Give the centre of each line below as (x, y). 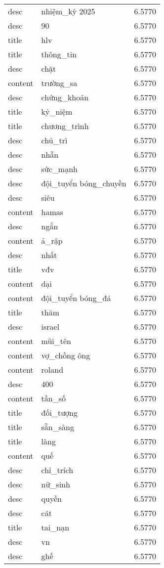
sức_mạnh (59, 169)
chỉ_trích (57, 470)
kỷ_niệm (57, 111)
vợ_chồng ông (66, 355)
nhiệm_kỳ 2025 (68, 11)
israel (50, 327)
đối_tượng (59, 413)
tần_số (53, 398)
